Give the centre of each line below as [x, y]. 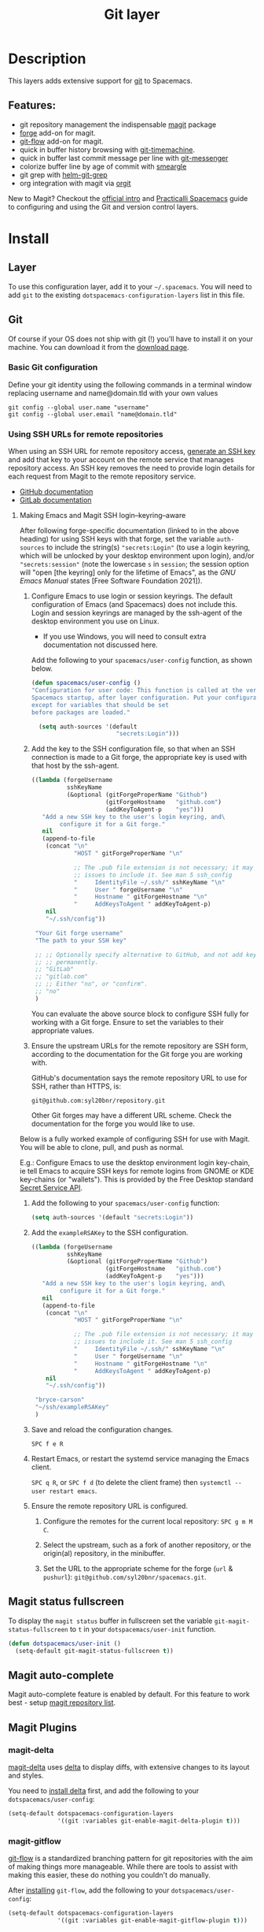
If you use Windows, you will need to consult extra [125, 637]
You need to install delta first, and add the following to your [104, 1790]
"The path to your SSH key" [81, 940]
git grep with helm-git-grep [63, 174]
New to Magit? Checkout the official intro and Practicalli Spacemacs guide [128, 198]
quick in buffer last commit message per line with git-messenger [124, 158]
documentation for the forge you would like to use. [113, 1123]
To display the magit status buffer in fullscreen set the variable [110, 1621]
